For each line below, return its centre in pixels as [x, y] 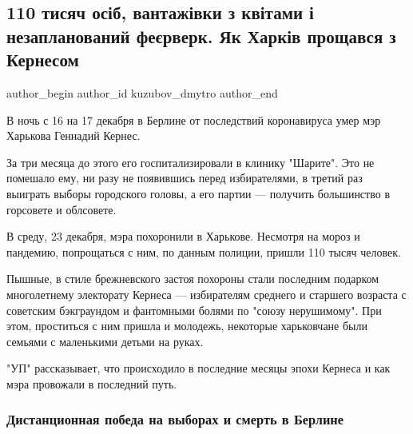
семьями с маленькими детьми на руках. [105, 341]
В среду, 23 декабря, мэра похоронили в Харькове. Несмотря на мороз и [183, 236]
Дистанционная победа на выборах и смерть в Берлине [175, 419]
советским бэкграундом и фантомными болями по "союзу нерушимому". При [194, 310]
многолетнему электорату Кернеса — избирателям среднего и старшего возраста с [206, 294]
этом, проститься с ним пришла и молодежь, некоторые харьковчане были [187, 326]
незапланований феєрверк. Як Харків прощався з [201, 36]
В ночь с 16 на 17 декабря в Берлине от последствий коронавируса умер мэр [194, 119]
